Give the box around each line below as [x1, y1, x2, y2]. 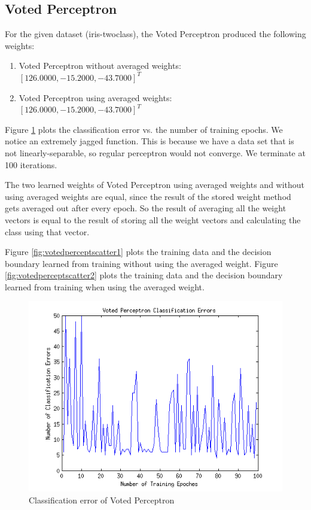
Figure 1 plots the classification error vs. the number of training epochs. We [5, 123, 283, 135]
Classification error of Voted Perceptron [29, 494, 175, 506]
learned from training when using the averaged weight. [5, 280, 205, 293]
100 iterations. [5, 158, 57, 171]
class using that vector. [5, 225, 90, 238]
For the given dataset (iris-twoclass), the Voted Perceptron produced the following [5, 28, 306, 40]
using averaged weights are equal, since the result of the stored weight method [5, 190, 291, 202]
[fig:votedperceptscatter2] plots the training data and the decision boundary [5, 269, 283, 281]
